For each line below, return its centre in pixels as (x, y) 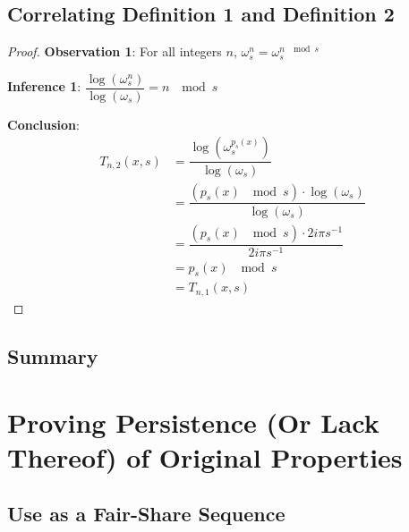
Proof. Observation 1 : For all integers (115, 51)
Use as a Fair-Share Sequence (146, 514)
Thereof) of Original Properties (205, 456)
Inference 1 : (44, 86)
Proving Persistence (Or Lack (193, 422)
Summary (53, 355)
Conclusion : (43, 124)
